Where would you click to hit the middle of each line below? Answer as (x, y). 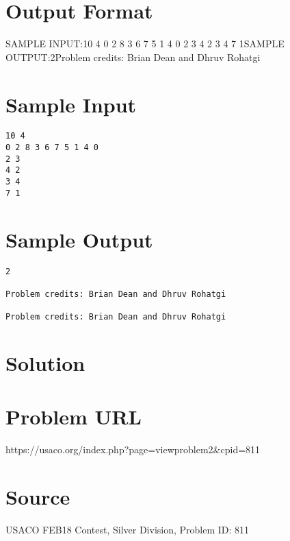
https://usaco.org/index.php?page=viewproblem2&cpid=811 (133, 449)
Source (38, 497)
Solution (45, 362)
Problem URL (74, 417)
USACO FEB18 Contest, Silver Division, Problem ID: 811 (128, 529)
